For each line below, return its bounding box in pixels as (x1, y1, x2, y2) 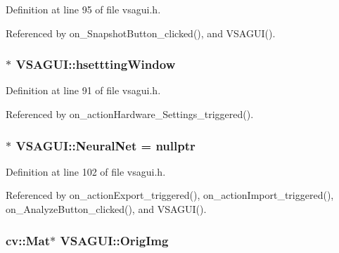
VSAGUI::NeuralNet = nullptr (15, 136, 196, 154)
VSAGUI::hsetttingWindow (15, 56, 176, 73)
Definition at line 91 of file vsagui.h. (6, 83, 161, 98)
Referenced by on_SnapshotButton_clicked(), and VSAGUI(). (6, 25, 276, 40)
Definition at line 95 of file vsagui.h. (6, 2, 161, 16)
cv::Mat (6, 231, 51, 249)
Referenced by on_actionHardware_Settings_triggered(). (6, 107, 254, 121)
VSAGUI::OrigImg (60, 231, 169, 249)
